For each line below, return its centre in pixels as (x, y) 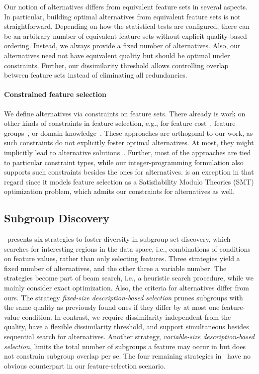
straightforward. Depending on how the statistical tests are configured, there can (127, 26)
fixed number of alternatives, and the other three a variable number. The (115, 268)
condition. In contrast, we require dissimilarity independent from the (127, 317)
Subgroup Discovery (57, 218)
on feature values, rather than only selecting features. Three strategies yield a (122, 258)
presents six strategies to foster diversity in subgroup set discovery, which (119, 239)
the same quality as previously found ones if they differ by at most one (112, 307)
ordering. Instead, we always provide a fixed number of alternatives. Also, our (122, 46)
